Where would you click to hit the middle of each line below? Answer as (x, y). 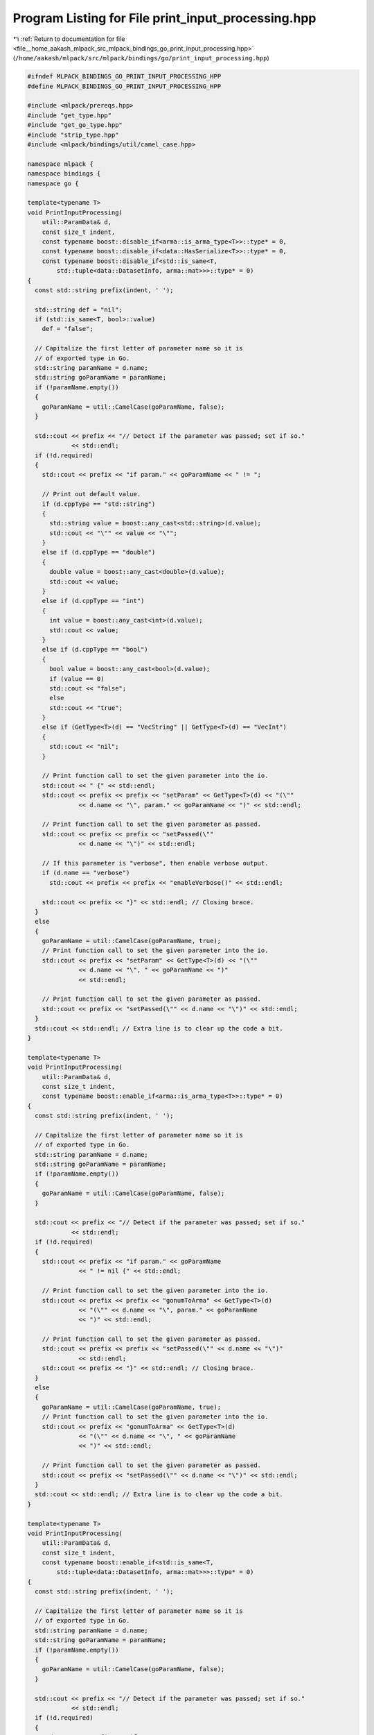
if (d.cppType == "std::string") (99, 504)
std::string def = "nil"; (79, 310)
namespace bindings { (64, 174)
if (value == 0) (77, 679)
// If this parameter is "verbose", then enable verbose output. (155, 863)
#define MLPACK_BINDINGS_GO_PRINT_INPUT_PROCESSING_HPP (124, 86)
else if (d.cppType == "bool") (95, 650)
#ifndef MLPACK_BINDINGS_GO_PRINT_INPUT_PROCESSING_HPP (124, 77)
